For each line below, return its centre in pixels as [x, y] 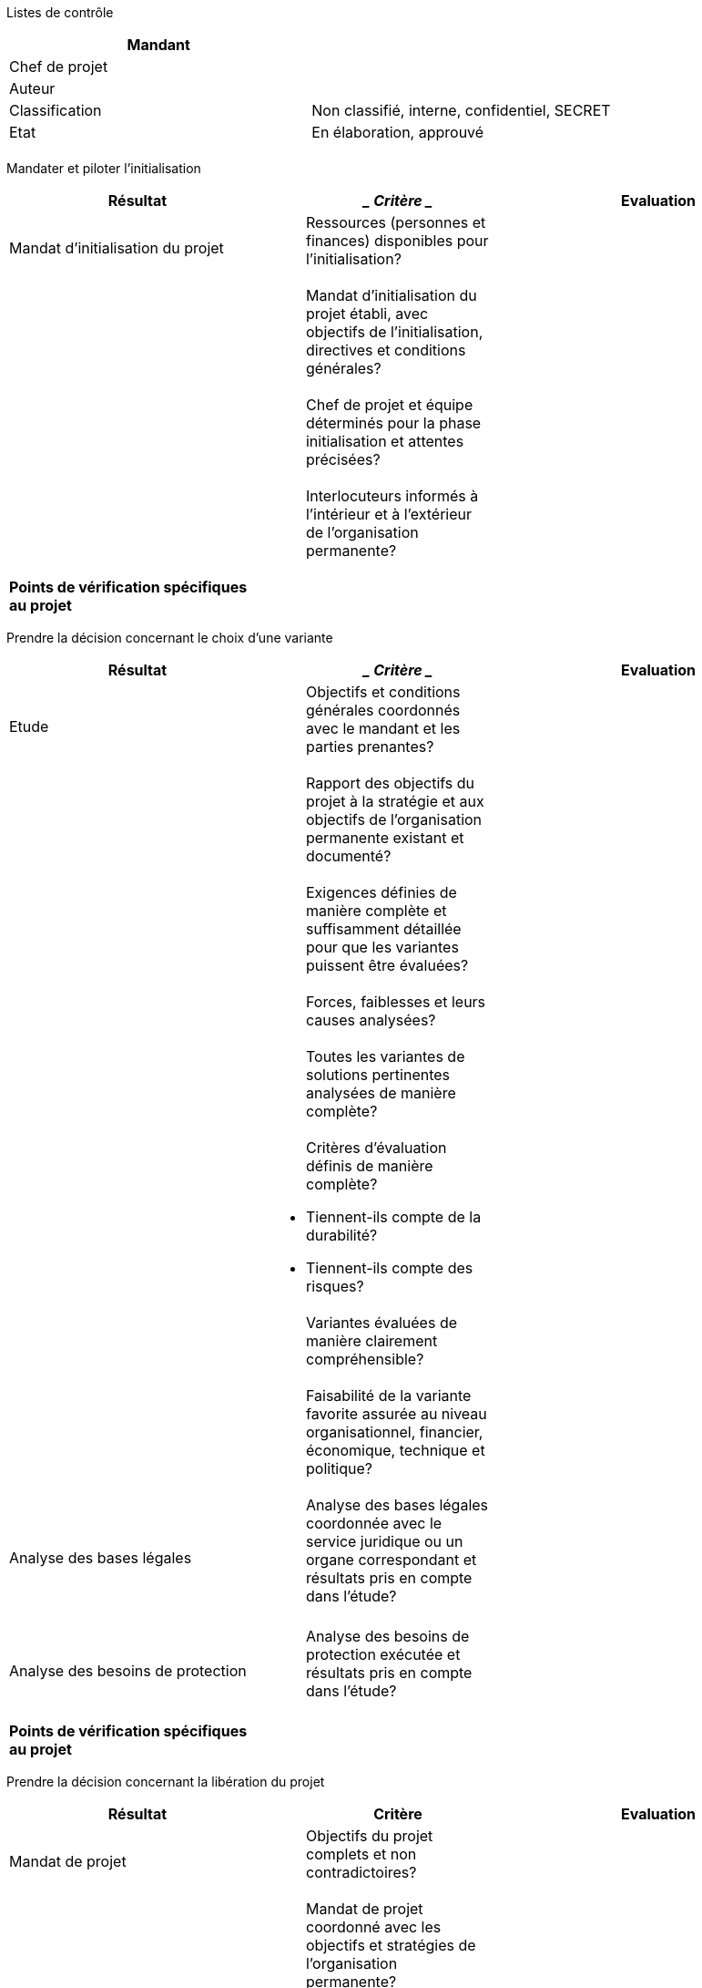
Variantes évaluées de [382, 1323]
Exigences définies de [381, 892]
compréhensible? [365, 1359]
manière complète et [376, 911]
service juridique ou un [384, 1541]
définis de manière [369, 1166]
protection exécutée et [383, 1654]
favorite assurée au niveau [396, 1414]
